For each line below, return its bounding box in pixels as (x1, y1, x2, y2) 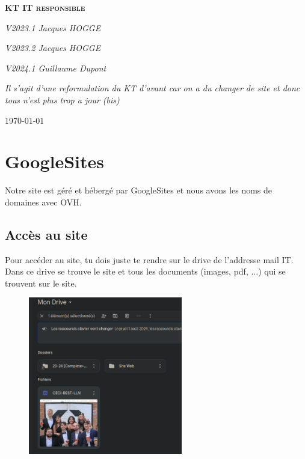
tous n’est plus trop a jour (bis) (5, 93, 120, 106)
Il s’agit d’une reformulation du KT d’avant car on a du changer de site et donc (5, 82, 300, 94)
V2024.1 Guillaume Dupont (5, 61, 106, 74)
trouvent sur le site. (5, 276, 77, 289)
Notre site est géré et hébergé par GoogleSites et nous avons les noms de (5, 184, 273, 196)
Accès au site (5, 225, 88, 243)
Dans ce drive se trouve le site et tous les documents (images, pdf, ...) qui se (5, 265, 286, 278)
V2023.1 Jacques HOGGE (5, 21, 101, 34)
